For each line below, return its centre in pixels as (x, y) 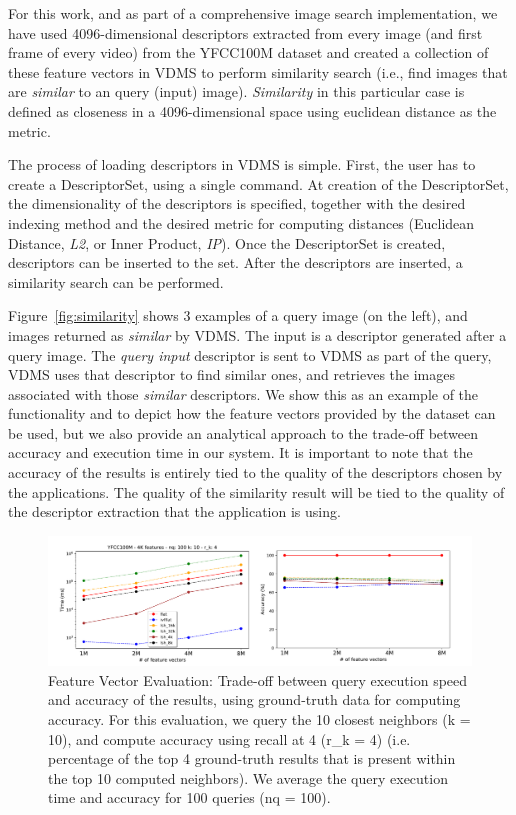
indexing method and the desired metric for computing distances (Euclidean (241, 222)
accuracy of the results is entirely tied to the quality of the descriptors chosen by (255, 472)
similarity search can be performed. (116, 281)
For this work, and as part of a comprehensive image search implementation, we (253, 13)
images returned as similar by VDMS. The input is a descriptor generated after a (257, 334)
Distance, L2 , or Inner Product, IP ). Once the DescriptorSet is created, (227, 242)
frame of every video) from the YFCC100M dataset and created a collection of (248, 52)
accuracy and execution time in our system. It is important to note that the (240, 452)
